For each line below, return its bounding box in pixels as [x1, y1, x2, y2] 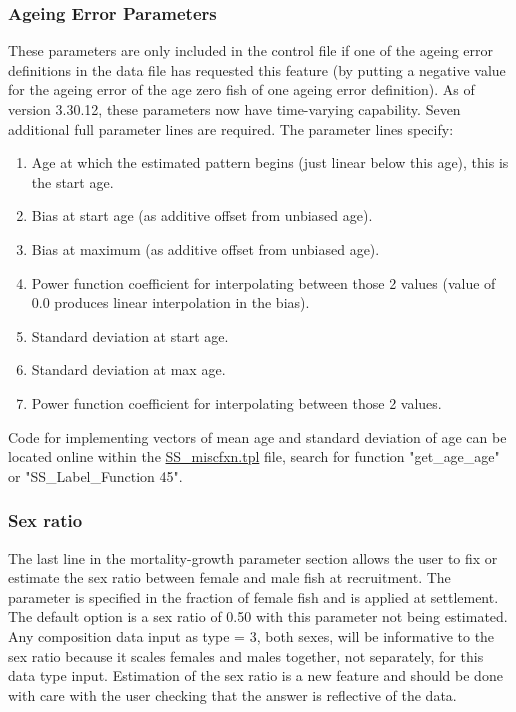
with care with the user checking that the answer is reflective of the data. [8, 684, 457, 705]
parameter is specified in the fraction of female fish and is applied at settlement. [8, 586, 499, 607]
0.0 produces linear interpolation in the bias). [31, 292, 310, 313]
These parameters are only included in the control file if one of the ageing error [8, 40, 493, 61]
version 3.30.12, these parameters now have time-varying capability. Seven [8, 99, 461, 119]
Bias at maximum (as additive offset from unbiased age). [31, 238, 380, 259]
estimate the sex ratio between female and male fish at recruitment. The [8, 567, 451, 588]
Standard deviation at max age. [31, 359, 226, 380]
